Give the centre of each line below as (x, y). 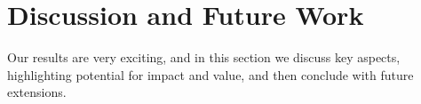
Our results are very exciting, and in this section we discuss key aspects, (204, 57)
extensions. (37, 92)
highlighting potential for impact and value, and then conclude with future (210, 74)
